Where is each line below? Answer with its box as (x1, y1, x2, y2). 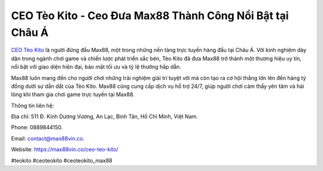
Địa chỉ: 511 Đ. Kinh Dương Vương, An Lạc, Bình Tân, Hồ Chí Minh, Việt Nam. (11, 113, 199, 120)
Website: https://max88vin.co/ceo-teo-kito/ (11, 146, 119, 153)
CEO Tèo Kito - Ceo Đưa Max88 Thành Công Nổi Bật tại (11, 9, 289, 22)
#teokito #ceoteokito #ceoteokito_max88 (11, 157, 113, 164)
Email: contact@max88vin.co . (11, 135, 85, 142)
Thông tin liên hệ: (11, 102, 54, 109)
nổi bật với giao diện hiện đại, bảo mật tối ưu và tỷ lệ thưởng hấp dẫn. (11, 63, 182, 71)
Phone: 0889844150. (11, 124, 63, 131)
